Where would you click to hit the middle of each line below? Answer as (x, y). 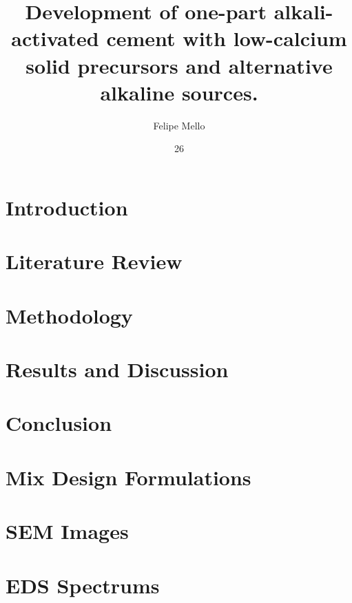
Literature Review (94, 261)
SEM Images (67, 531)
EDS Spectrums (83, 585)
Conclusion (59, 423)
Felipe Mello (179, 125)
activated (55, 38)
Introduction (67, 207)
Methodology (69, 315)
